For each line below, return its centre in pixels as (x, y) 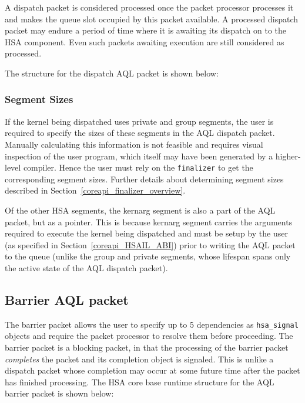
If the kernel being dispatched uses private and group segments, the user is (139, 121)
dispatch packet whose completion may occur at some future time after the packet (152, 370)
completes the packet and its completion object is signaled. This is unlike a (139, 359)
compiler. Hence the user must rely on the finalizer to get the (138, 167)
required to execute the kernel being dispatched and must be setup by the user (146, 233)
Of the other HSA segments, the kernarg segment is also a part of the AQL (140, 210)
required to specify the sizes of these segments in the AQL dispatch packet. (140, 133)
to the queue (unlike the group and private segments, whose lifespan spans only (148, 256)
